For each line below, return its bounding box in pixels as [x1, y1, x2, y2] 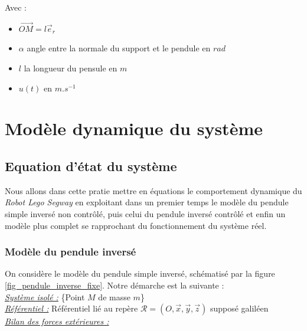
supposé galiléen [210, 302, 269, 314]
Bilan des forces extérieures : [5, 315, 109, 327]
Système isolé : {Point [5, 290, 85, 303]
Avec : [5, 1, 27, 13]
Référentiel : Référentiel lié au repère [5, 302, 138, 314]
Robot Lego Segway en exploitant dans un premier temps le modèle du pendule [5, 196, 289, 208]
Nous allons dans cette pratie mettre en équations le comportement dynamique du [5, 184, 302, 196]
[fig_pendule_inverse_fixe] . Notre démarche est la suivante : [5, 278, 224, 291]
